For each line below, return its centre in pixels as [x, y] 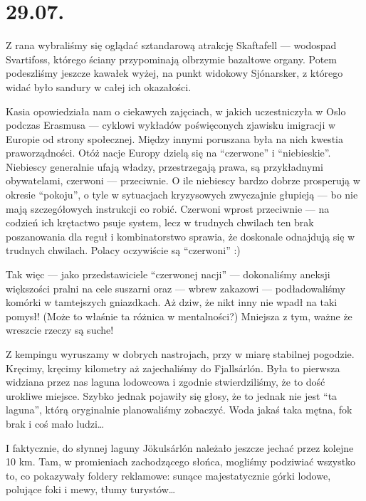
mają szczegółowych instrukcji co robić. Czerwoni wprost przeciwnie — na [168, 208]
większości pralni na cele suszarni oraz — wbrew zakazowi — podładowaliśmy [176, 288]
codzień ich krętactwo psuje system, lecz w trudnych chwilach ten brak [160, 222]
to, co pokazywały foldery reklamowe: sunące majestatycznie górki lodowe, [168, 475]
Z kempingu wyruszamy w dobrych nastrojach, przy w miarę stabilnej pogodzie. [180, 354]
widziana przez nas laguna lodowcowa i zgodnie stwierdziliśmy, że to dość [166, 382]
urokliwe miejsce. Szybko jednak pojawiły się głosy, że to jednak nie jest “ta [172, 395]
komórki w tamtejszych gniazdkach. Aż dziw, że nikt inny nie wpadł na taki [172, 302]
